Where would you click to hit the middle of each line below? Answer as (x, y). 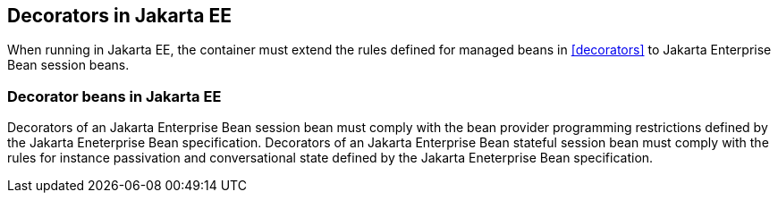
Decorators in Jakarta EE (120, 16)
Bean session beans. (68, 65)
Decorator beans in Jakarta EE (114, 96)
